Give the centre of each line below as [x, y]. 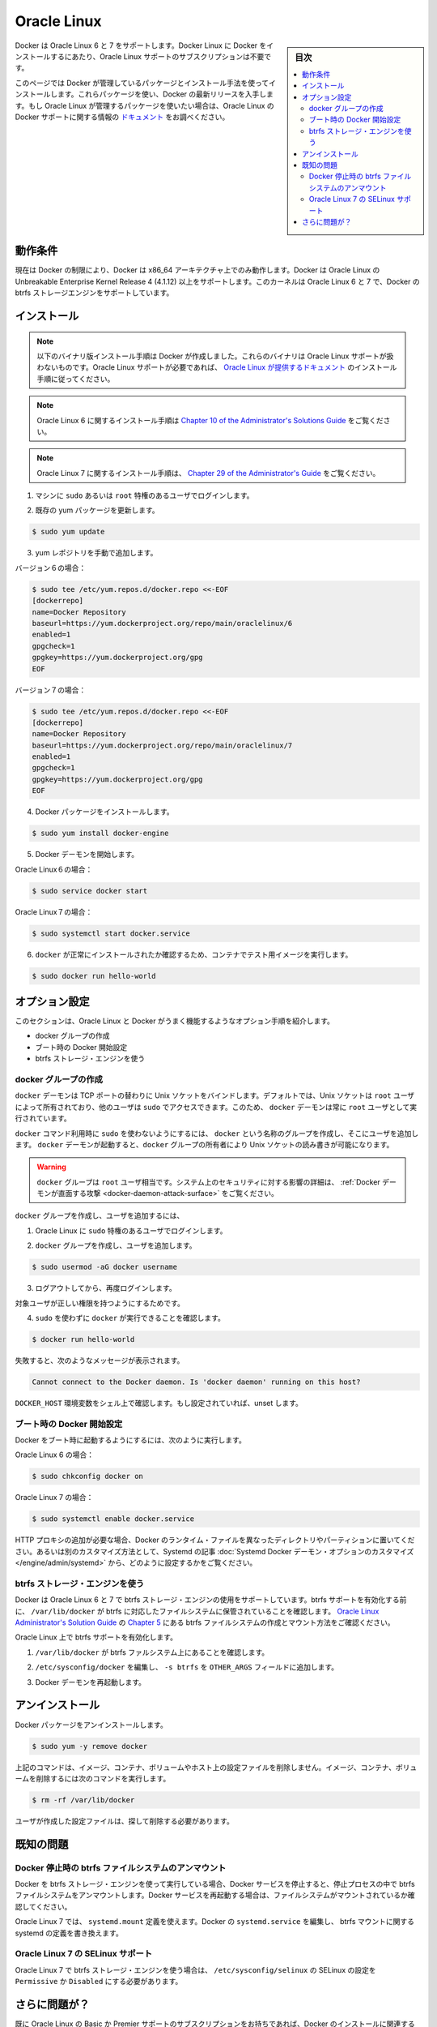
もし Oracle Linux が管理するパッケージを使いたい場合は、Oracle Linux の [151, 105]
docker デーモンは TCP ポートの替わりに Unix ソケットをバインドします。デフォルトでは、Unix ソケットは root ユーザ [215, 1095]
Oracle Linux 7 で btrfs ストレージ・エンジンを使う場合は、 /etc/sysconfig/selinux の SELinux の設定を [195, 1969]
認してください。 [43, 1906]
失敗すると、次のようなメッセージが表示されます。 [100, 1360]
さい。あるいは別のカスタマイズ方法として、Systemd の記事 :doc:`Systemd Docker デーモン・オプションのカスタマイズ [214, 1551]
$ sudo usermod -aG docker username [105, 1267]
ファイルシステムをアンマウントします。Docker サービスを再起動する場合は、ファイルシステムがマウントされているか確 [215, 1895]
